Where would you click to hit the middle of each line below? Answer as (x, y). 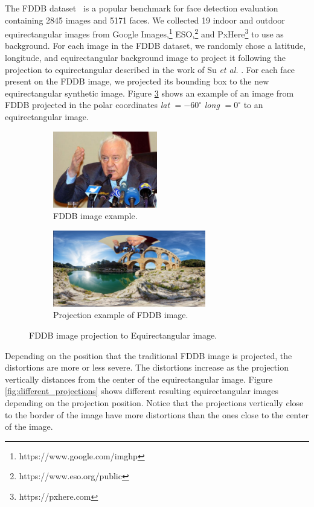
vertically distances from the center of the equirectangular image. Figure (139, 379)
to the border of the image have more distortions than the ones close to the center (157, 414)
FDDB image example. (95, 216)
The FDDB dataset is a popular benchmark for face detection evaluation (142, 8)
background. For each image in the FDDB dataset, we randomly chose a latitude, (155, 46)
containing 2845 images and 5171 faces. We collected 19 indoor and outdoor (145, 20)
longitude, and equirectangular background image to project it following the (145, 58)
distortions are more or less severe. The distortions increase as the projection (147, 367)
